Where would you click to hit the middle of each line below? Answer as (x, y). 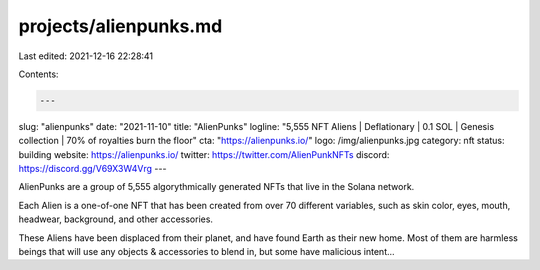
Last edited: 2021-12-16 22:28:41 (86, 56)
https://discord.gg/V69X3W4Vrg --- (92, 169)
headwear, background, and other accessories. (116, 219)
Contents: (38, 74)
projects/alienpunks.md (120, 26)
